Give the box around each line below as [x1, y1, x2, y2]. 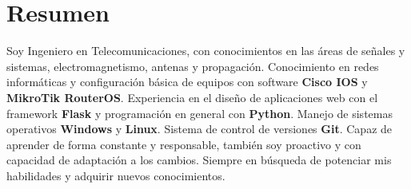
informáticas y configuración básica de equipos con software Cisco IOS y [6, 73, 368, 90]
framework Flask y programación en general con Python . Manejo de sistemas [6, 104, 393, 121]
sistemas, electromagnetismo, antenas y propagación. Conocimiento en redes [6, 57, 379, 74]
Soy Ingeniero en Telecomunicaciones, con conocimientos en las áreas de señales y [6, 42, 405, 59]
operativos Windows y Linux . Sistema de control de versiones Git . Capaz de [6, 120, 393, 137]
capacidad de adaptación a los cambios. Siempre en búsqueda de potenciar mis [6, 152, 392, 168]
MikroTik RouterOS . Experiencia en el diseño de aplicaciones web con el [6, 89, 378, 105]
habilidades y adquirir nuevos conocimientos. [6, 167, 225, 183]
